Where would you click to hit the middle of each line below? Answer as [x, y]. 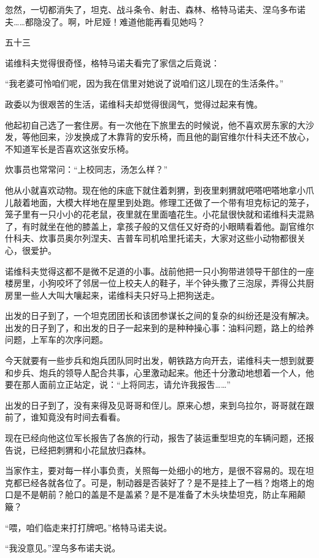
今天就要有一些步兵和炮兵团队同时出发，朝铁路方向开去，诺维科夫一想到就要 [159, 360]
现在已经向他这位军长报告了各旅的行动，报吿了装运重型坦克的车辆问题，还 [155, 438]
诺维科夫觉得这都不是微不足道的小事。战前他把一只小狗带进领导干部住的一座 [159, 271]
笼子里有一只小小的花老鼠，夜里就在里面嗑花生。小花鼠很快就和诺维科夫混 [155, 214]
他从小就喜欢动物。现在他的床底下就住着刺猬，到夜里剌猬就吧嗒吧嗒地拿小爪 [159, 190]
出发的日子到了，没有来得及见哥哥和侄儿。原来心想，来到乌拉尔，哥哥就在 [155, 405]
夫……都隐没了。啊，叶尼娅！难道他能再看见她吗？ [105, 21]
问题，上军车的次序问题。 [56, 340]
